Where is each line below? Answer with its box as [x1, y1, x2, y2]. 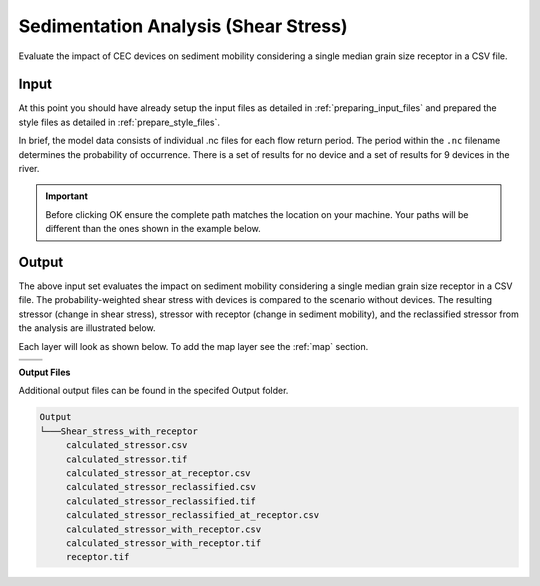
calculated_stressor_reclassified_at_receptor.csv [65, 510, 320, 521]
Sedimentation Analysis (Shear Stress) [18, 15, 349, 37]
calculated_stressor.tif [65, 453, 188, 465]
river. [18, 163, 40, 175]
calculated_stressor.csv [65, 440, 188, 451]
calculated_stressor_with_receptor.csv [65, 523, 262, 535]
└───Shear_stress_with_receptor [39, 425, 199, 437]
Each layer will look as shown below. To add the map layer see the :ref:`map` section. [18, 340, 369, 352]
